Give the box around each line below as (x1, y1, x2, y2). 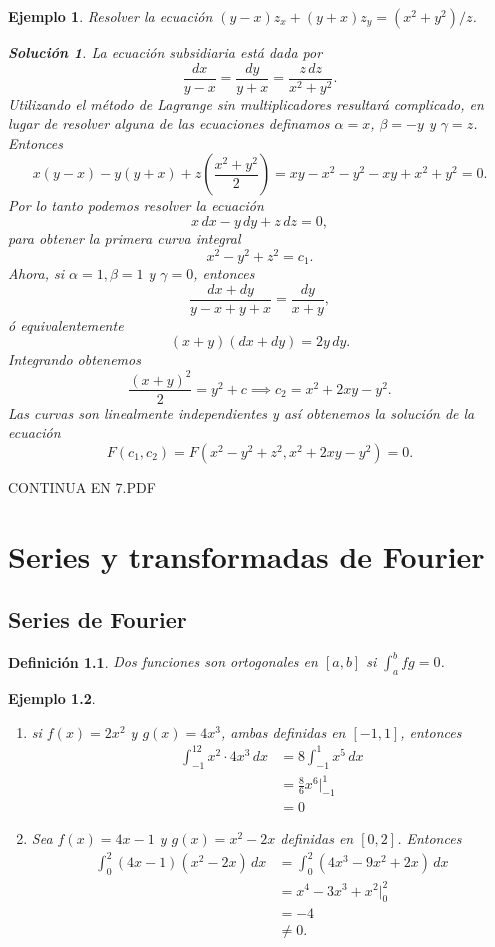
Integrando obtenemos (8, 349, 141, 370)
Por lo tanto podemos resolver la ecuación (8, 195, 264, 216)
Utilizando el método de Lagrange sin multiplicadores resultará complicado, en (8, 93, 484, 114)
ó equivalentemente (8, 314, 124, 335)
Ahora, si (8, 263, 65, 284)
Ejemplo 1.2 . (8, 688, 96, 709)
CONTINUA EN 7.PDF (8, 476, 156, 497)
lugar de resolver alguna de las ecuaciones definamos (8, 113, 330, 134)
